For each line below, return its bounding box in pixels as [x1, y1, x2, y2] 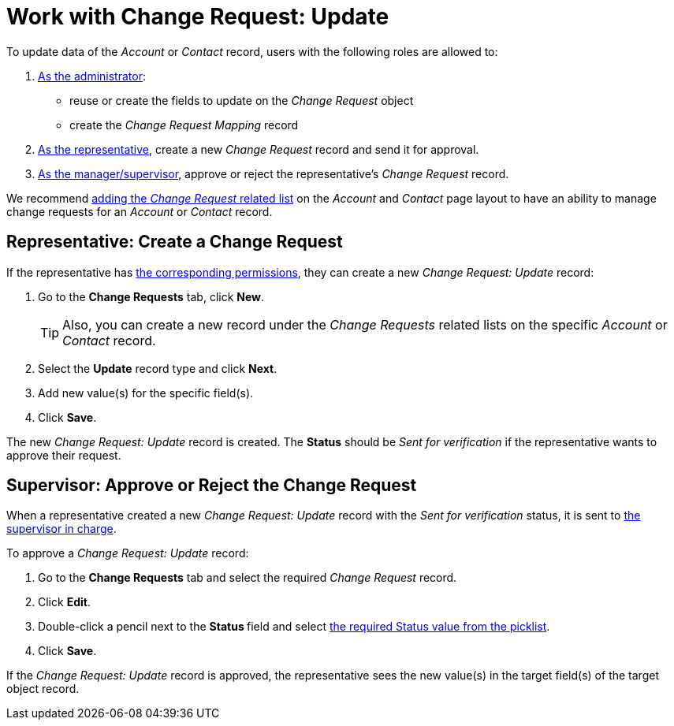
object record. [6, 682, 80, 696]
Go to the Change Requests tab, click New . [38, 289, 265, 303]
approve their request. [6, 448, 121, 462]
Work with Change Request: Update [6, 3, 389, 30]
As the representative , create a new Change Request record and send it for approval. [38, 142, 479, 156]
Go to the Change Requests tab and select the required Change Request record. [38, 571, 457, 585]
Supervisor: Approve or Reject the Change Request [6, 475, 417, 496]
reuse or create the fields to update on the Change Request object [69, 93, 414, 107]
